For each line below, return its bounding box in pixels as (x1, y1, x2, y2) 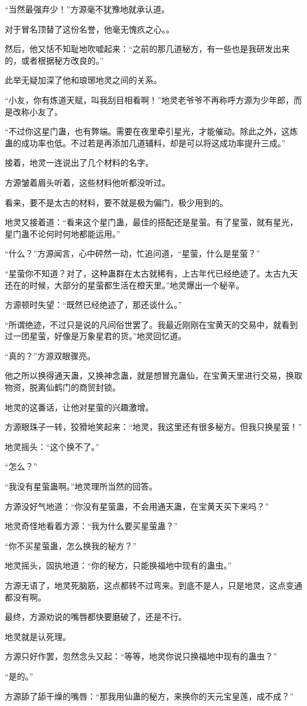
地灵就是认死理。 (5, 630, 71, 642)
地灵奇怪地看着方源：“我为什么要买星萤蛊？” (5, 520, 178, 532)
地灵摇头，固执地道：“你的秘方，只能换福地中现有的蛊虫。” (5, 559, 232, 572)
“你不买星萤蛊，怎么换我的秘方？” (5, 539, 137, 551)
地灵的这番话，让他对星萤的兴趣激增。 (5, 400, 153, 413)
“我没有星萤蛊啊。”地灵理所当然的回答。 (5, 480, 158, 492)
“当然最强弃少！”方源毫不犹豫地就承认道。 (5, 3, 170, 15)
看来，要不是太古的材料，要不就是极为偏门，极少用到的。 (5, 196, 228, 208)
